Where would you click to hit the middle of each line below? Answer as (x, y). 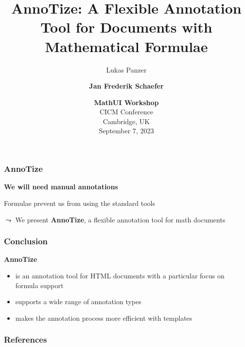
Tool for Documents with (126, 27)
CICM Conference (126, 112)
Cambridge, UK (126, 121)
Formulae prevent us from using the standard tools (80, 203)
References (26, 339)
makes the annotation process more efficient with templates (104, 318)
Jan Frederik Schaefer (126, 86)
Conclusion (26, 241)
